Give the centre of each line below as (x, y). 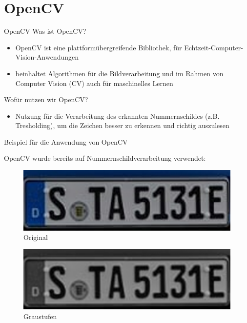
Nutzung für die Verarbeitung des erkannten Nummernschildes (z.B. (117, 116)
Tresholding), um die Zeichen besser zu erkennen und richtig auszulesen (122, 125)
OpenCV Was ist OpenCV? (45, 31)
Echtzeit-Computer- (214, 47)
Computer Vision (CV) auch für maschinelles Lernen (94, 83)
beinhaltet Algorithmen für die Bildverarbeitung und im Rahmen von (119, 73)
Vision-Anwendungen (47, 57)
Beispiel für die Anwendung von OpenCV (66, 141)
